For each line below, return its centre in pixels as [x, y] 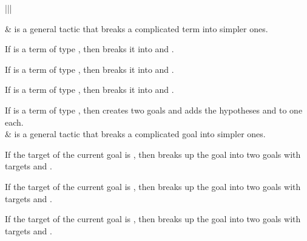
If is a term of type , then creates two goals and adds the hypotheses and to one [154, 110]
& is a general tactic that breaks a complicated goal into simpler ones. [135, 134]
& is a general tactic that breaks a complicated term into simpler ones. [137, 28]
